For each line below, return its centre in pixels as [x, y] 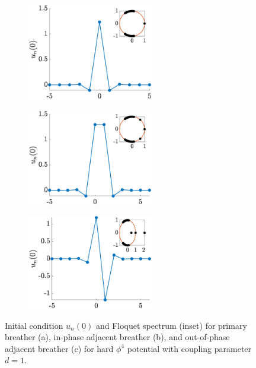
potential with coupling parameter [189, 348]
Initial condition [34, 325]
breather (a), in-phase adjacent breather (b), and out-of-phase [117, 337]
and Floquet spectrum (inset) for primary [171, 325]
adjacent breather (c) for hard [59, 348]
